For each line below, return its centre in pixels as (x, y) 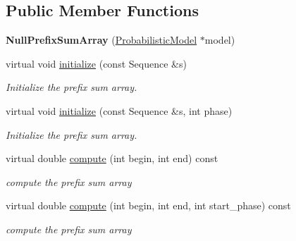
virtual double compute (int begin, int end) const (112, 158)
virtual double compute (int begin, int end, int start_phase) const (148, 205)
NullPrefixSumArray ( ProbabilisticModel (101, 40)
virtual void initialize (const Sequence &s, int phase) (119, 110)
